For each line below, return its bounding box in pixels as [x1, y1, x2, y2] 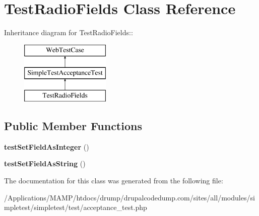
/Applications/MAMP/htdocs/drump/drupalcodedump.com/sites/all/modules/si [4, 192, 255, 202]
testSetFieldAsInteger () [4, 141, 89, 152]
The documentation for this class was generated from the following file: [4, 175, 223, 186]
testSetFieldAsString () [4, 158, 86, 169]
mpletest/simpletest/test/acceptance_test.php [4, 202, 147, 212]
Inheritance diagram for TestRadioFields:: [4, 27, 133, 38]
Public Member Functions [4, 118, 142, 134]
